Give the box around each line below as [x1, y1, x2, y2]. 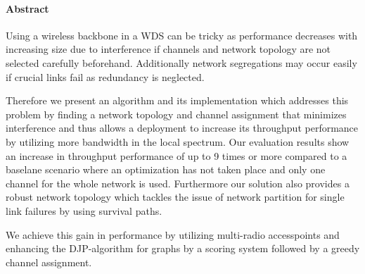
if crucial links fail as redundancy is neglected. [6, 69, 205, 84]
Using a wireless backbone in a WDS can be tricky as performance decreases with [6, 27, 358, 42]
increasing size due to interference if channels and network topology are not [6, 42, 331, 56]
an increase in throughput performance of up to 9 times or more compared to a [6, 148, 347, 163]
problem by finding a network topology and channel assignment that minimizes [6, 106, 347, 121]
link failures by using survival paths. [6, 203, 162, 218]
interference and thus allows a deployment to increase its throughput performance [6, 120, 359, 135]
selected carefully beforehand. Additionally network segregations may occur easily [6, 55, 357, 70]
